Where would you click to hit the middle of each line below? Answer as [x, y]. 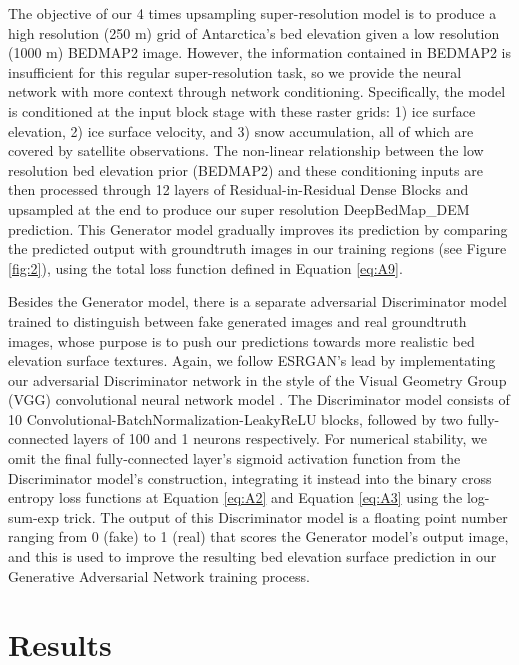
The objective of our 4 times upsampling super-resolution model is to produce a [252, 13]
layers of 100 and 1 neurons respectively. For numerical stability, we [280, 438]
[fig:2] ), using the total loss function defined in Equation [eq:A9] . [205, 267]
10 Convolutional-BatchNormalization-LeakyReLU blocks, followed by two [235, 418]
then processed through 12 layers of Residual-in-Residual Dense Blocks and [238, 189]
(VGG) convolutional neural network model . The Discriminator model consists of [259, 399]
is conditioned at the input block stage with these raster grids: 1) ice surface [242, 110]
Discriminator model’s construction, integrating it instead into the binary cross [250, 477]
